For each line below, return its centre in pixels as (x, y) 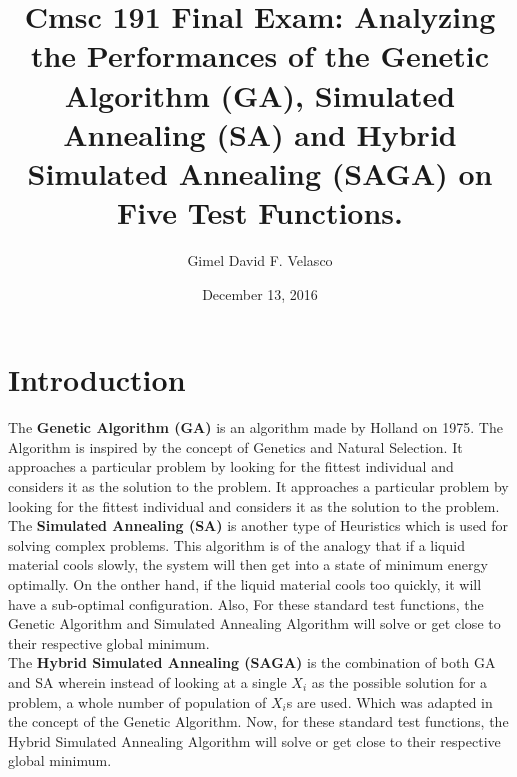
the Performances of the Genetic (260, 55)
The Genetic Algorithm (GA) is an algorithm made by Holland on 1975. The (255, 427)
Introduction (97, 379)
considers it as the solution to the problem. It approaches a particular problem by (258, 485)
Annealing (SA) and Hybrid (260, 133)
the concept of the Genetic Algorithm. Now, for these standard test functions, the (258, 721)
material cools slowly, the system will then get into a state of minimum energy (248, 564)
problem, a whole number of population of (137, 701)
